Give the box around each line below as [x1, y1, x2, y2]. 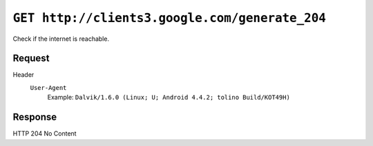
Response [12, 111, 57, 123]
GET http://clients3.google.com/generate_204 [12, 10, 326, 26]
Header [12, 71, 35, 79]
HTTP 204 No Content [12, 129, 77, 138]
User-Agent [30, 84, 67, 91]
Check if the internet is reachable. [12, 35, 110, 43]
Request [12, 53, 50, 64]
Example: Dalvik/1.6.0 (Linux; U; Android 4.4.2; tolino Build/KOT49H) [47, 93, 290, 102]
